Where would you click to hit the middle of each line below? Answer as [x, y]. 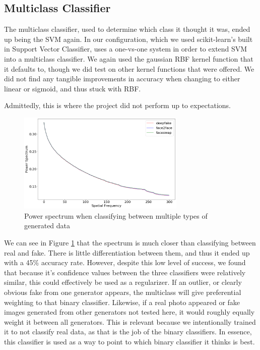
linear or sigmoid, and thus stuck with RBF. [73, 88]
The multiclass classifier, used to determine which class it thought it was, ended [127, 29]
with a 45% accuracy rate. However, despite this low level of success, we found [125, 262]
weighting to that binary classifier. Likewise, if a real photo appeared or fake [122, 302]
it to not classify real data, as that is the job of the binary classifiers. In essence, [128, 332]
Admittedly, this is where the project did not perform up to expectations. [117, 105]
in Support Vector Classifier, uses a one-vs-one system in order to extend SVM [126, 49]
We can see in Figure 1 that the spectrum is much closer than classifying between [130, 242]
